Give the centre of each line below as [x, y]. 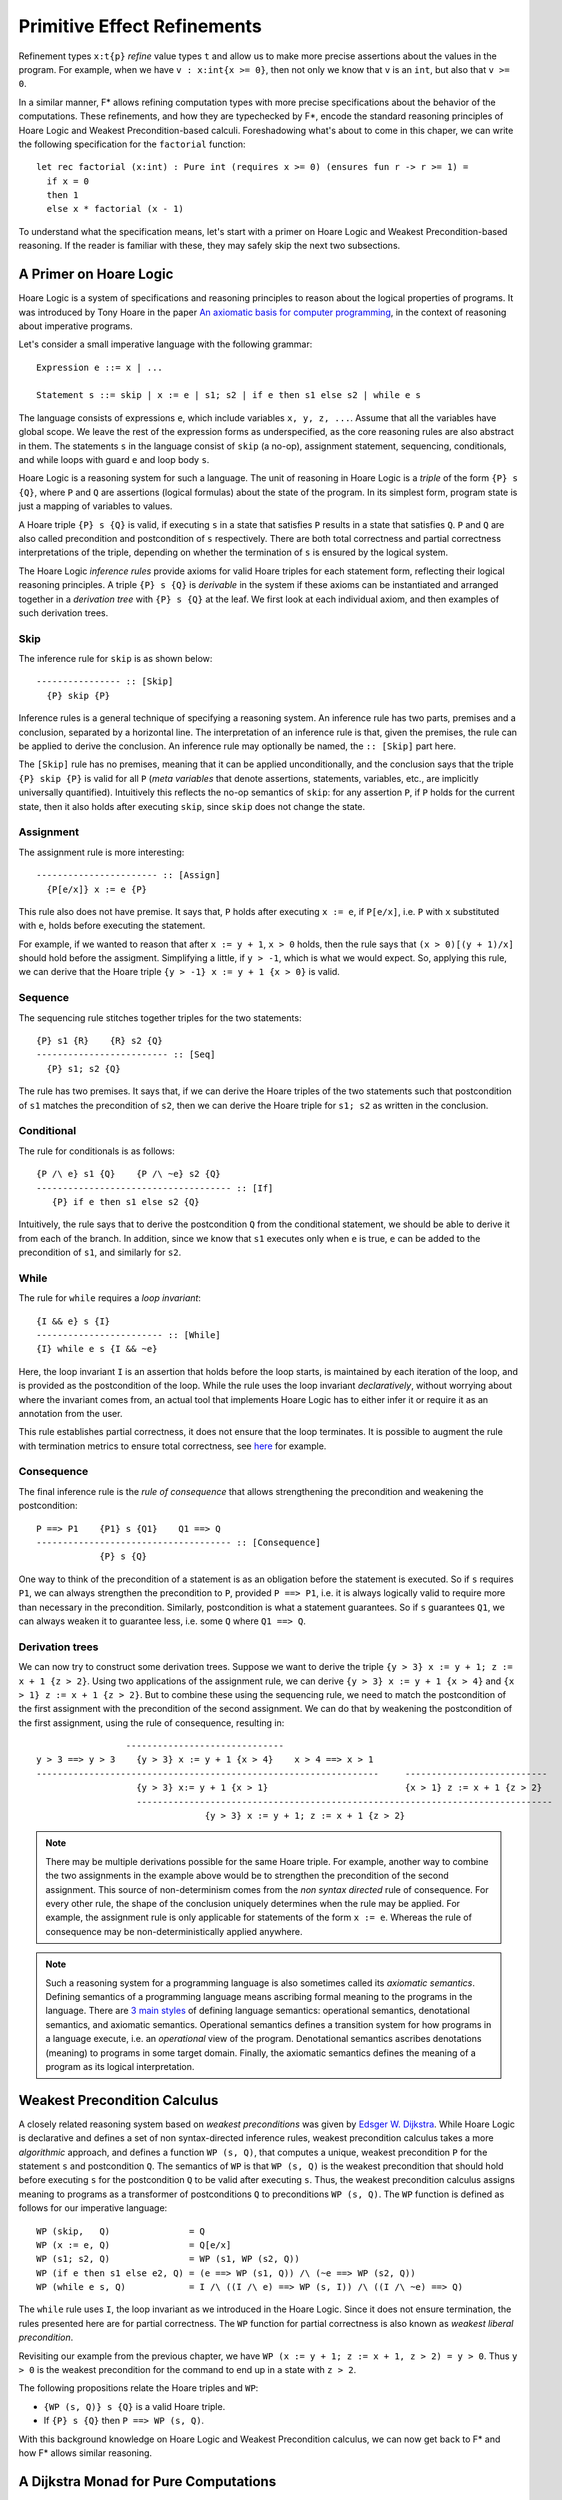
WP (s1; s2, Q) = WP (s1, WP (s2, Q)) [168, 2259]
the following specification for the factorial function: [132, 144]
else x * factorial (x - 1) [115, 209]
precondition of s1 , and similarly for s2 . [100, 1252]
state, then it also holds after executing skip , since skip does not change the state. [192, 806]
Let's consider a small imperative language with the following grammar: [165, 344]
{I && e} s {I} [73, 1321]
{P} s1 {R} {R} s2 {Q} [100, 1041]
